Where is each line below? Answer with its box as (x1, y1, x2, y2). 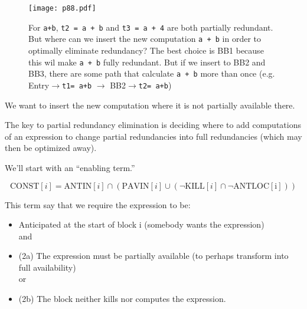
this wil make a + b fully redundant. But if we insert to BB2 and (28, 55, 266, 68)
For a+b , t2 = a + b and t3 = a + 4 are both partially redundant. (28, 21, 273, 33)
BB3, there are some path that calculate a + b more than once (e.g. (28, 67, 275, 80)
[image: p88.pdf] (28, 4, 96, 12)
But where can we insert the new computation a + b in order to (28, 32, 261, 45)
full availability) (18, 261, 76, 273)
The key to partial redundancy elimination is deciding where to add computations (5, 119, 301, 131)
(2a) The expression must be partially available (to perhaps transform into (18, 249, 289, 262)
